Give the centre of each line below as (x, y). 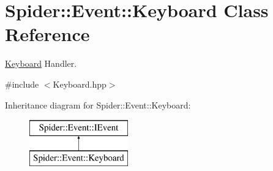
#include (22, 84)
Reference (47, 34)
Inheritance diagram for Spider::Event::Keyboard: (98, 104)
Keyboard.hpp (80, 84)
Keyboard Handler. (41, 63)
